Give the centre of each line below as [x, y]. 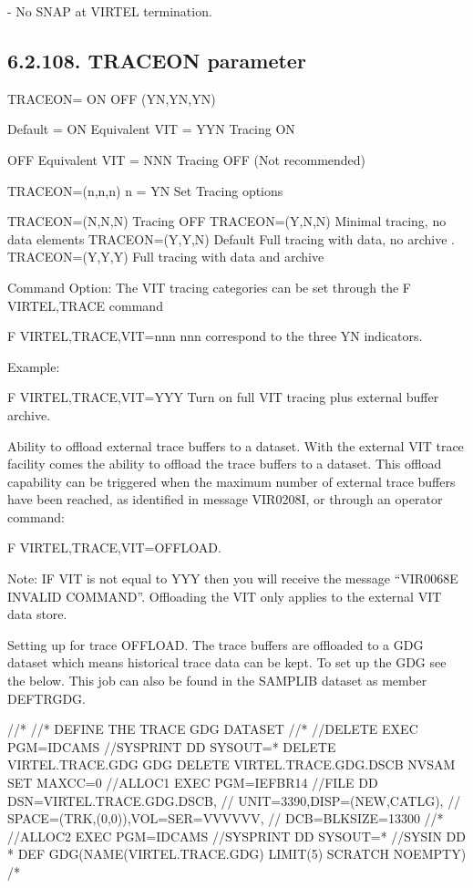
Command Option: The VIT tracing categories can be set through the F [210, 287]
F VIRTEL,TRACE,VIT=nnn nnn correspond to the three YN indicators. [215, 336]
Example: [34, 366]
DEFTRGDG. [46, 698]
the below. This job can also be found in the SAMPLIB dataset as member [217, 681]
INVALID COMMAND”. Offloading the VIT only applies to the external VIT [225, 596]
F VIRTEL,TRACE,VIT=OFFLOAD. [114, 547]
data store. [37, 614]
